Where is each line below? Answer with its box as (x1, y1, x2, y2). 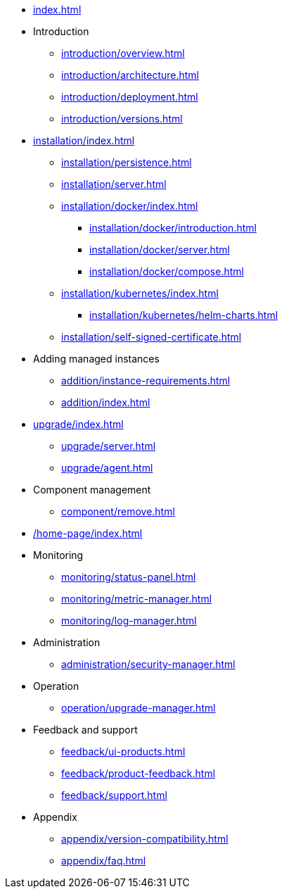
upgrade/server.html (61, 440, 156, 452)
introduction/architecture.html (61, 69, 199, 81)
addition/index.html (61, 396, 150, 408)
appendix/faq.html (61, 855, 146, 867)
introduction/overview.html (61, 47, 185, 59)
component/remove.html (61, 505, 175, 517)
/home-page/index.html (33, 527, 143, 539)
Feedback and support (33, 724, 138, 736)
